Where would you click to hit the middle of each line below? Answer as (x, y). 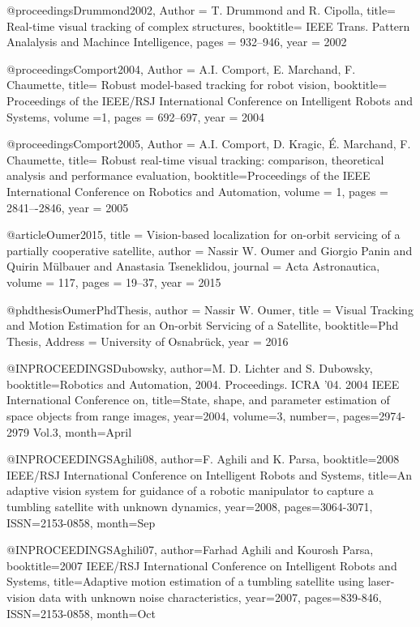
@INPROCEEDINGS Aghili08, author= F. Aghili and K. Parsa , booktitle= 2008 (203, 459)
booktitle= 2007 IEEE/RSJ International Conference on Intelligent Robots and (202, 565)
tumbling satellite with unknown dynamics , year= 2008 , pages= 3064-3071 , (190, 507)
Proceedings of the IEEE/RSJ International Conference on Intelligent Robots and (210, 100)
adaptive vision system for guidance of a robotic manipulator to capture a (190, 491)
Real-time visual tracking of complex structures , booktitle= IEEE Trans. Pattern (208, 26)
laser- (381, 581)
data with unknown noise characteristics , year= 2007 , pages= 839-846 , (210, 597)
